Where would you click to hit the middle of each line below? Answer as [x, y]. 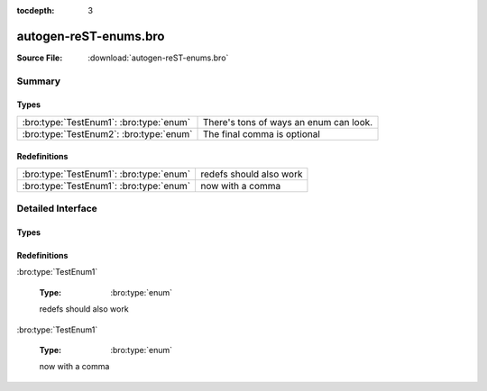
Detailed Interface [57, 209]
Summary [39, 81]
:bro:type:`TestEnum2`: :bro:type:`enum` [107, 133]
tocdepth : [36, 10]
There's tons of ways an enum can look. [288, 122]
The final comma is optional [261, 133]
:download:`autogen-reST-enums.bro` [158, 58]
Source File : [40, 58]
